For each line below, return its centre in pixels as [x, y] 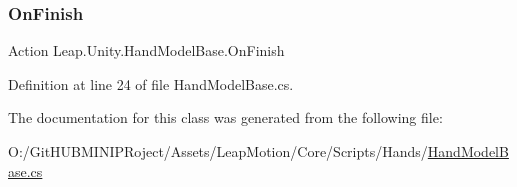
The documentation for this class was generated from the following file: [225, 117]
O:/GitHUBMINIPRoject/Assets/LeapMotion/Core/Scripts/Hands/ [218, 151]
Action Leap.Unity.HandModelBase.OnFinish [146, 50]
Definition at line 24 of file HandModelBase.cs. [151, 83]
